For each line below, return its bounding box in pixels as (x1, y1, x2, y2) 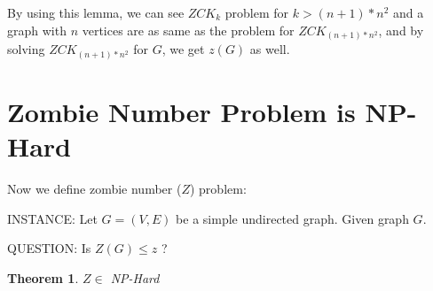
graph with (7, 20, 67, 39)
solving (7, 40, 45, 58)
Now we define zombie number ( (7, 179, 182, 197)
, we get (161, 40, 205, 58)
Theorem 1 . (7, 268, 79, 287)
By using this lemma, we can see (7, 4, 185, 21)
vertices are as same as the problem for (82, 20, 295, 39)
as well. (249, 40, 290, 58)
